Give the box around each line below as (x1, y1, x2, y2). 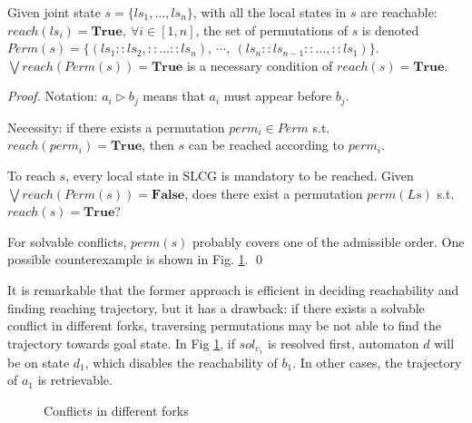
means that (143, 86, 205, 105)
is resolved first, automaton (267, 333, 419, 352)
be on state (7, 352, 70, 371)
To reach (7, 166, 55, 185)
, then (142, 135, 174, 154)
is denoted (361, 20, 419, 39)
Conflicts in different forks (44, 400, 189, 419)
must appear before (223, 86, 332, 105)
